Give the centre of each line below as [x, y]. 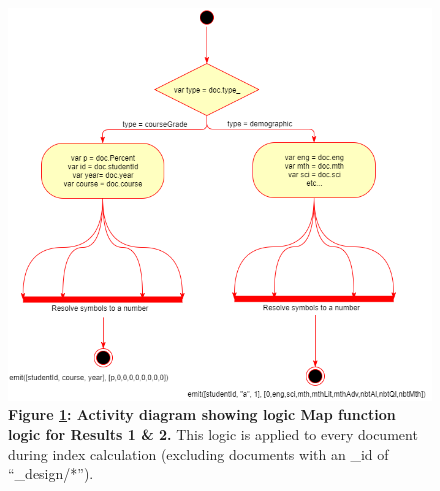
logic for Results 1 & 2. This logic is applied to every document [213, 433]
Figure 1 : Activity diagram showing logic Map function [202, 414]
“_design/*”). [51, 473]
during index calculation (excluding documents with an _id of [198, 453]
